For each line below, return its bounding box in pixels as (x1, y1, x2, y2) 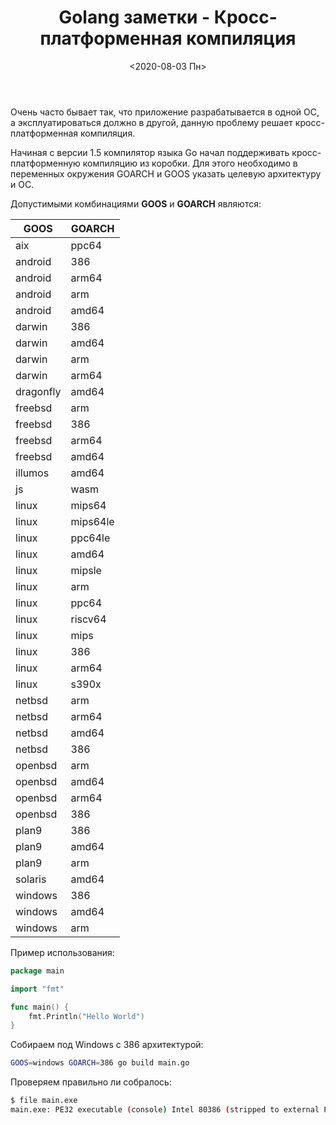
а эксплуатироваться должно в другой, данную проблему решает (10, 116, 293, 128)
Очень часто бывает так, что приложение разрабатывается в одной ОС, (10, 106, 320, 118)
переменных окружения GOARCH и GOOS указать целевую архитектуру (10, 167, 322, 180)
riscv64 (70, 612, 107, 626)
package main (10, 966, 65, 976)
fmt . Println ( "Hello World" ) (28, 1011, 145, 1021)
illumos (15, 466, 50, 480)
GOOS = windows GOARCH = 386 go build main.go (10, 1058, 190, 1068)
